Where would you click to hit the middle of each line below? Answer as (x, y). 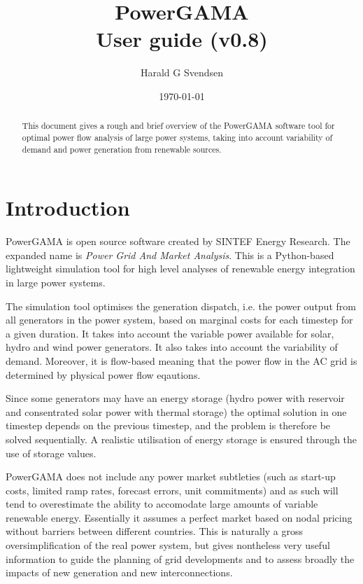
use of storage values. (51, 453)
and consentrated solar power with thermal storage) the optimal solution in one (176, 411)
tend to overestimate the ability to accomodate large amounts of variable (162, 504)
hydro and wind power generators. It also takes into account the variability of (172, 347)
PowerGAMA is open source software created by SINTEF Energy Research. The (178, 241)
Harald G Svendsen (182, 72)
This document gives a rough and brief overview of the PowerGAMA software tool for (178, 126)
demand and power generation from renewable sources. (122, 149)
